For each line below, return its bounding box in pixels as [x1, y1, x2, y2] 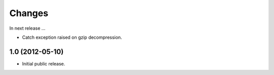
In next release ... [9, 25, 46, 31]
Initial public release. [22, 60, 65, 66]
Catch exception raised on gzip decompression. [22, 34, 122, 40]
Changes [9, 8, 48, 19]
